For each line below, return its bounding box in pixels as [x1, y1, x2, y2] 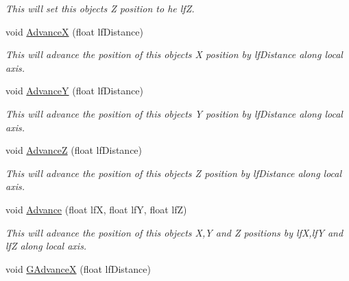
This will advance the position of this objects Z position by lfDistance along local [5, 165, 342, 180]
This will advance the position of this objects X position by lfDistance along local [5, 47, 343, 62]
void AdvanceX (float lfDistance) [5, 24, 143, 38]
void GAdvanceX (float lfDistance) [5, 261, 151, 276]
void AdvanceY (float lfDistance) [5, 83, 143, 98]
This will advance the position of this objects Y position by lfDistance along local [5, 106, 343, 120]
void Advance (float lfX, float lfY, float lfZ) [5, 202, 187, 216]
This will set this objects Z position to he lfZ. [5, 1, 195, 15]
